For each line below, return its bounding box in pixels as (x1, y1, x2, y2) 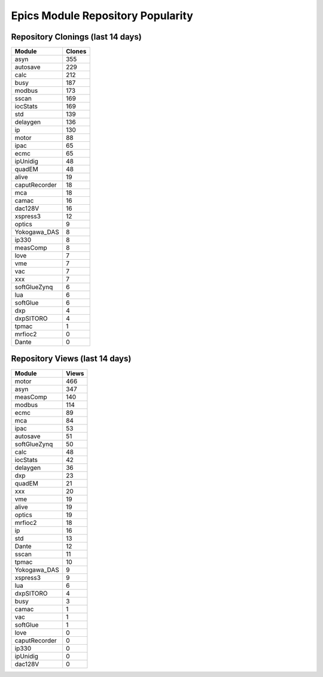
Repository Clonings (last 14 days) (11, 32, 142, 42)
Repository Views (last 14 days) (11, 354, 132, 364)
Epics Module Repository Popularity (11, 9, 194, 22)
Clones (66, 47, 87, 56)
